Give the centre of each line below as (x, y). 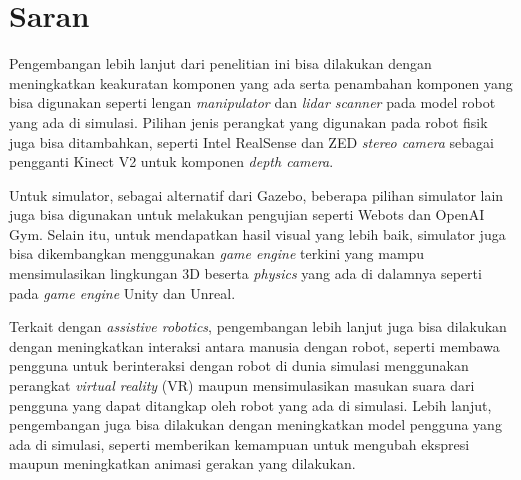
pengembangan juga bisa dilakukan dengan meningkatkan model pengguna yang (255, 424)
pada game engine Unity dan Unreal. (122, 292)
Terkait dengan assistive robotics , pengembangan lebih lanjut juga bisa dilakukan (258, 326)
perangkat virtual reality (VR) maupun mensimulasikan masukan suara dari (242, 385)
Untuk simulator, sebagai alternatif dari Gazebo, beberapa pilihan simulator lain (256, 194)
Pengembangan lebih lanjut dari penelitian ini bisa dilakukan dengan (220, 63)
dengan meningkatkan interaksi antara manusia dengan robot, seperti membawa (254, 345)
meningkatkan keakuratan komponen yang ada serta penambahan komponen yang (261, 82)
